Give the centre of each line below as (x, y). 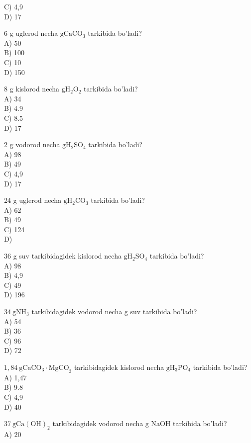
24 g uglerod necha (33, 200)
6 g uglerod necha (31, 33)
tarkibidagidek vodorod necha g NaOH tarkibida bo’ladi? (140, 423)
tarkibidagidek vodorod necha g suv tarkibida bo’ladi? (114, 311)
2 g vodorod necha (32, 144)
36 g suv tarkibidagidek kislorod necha (63, 256)
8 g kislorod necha (32, 89)
